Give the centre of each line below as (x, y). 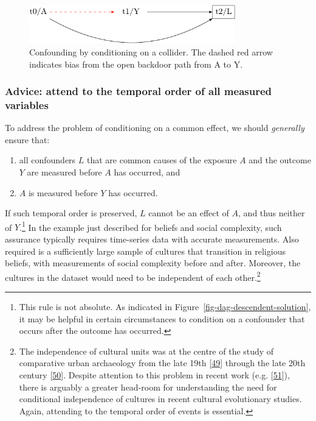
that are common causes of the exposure (162, 160)
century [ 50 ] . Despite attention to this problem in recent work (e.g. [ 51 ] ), (154, 375)
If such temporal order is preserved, (71, 213)
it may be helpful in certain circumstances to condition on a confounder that (162, 318)
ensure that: (27, 139)
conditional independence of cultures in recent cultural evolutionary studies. (160, 399)
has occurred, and (147, 172)
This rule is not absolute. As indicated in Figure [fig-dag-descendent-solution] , (165, 307)
